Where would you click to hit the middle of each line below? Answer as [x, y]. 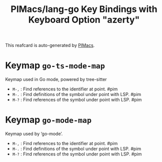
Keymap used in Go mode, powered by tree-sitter [56, 79]
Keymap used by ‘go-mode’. [34, 134]
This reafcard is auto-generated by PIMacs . [50, 45]
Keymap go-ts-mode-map [55, 65]
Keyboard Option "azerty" [84, 20]
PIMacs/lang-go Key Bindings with [84, 9]
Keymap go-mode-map [48, 120]
